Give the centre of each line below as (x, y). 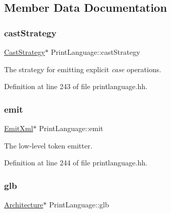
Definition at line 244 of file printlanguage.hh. (76, 163)
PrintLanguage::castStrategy (95, 52)
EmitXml (19, 128)
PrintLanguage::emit (71, 128)
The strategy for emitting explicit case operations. (83, 69)
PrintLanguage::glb (79, 204)
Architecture (24, 204)
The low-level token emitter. (48, 145)
